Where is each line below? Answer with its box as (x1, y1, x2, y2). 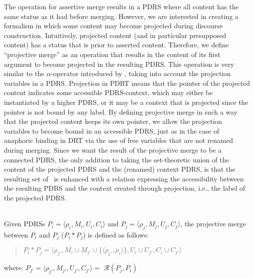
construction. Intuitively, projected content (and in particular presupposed (4, 30, 227, 40)
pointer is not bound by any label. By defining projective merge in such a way (4, 106, 238, 117)
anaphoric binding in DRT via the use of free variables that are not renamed (4, 135, 233, 145)
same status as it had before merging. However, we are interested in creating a (4, 11, 239, 21)
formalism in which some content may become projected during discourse (4, 20, 223, 31)
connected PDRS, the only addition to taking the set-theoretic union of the (4, 154, 230, 164)
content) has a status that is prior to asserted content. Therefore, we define (4, 40, 229, 50)
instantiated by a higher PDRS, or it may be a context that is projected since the (4, 97, 248, 107)
